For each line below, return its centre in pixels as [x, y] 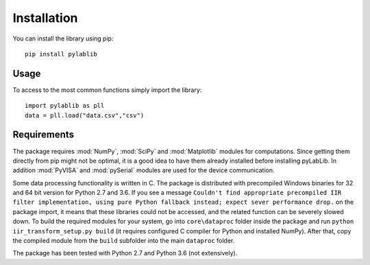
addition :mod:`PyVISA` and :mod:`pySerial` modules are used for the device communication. [144, 170]
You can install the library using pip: [63, 38]
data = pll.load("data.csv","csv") [85, 115]
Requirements [44, 135]
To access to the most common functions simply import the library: [107, 90]
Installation [45, 18]
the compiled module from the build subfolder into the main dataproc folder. [124, 241]
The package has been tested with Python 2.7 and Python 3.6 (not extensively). [125, 253]
